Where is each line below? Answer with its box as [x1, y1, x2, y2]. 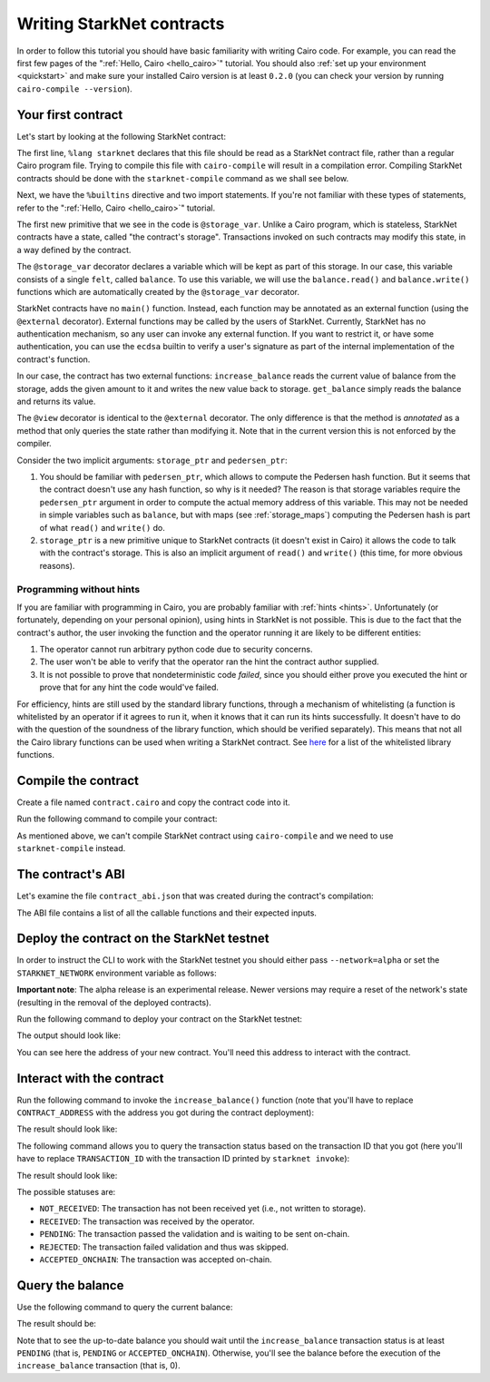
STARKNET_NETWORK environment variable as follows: [16, 967, 217, 978]
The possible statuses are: [16, 1187, 116, 1198]
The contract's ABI [16, 867, 126, 882]
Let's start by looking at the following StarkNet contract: [16, 131, 227, 142]
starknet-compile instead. [16, 843, 126, 854]
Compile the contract [16, 772, 140, 789]
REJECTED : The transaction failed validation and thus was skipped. [39, 1241, 289, 1252]
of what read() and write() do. [39, 522, 165, 533]
